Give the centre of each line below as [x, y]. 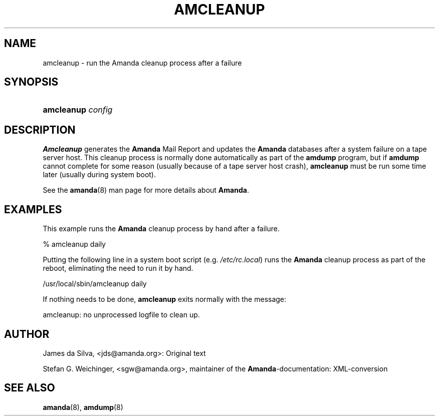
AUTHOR [27, 334]
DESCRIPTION [40, 130]
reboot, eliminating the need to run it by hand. [118, 268]
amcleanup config [78, 110]
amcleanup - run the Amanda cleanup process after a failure [142, 63]
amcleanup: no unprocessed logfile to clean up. [121, 315]
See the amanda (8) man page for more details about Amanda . [146, 190]
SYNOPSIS [31, 82]
